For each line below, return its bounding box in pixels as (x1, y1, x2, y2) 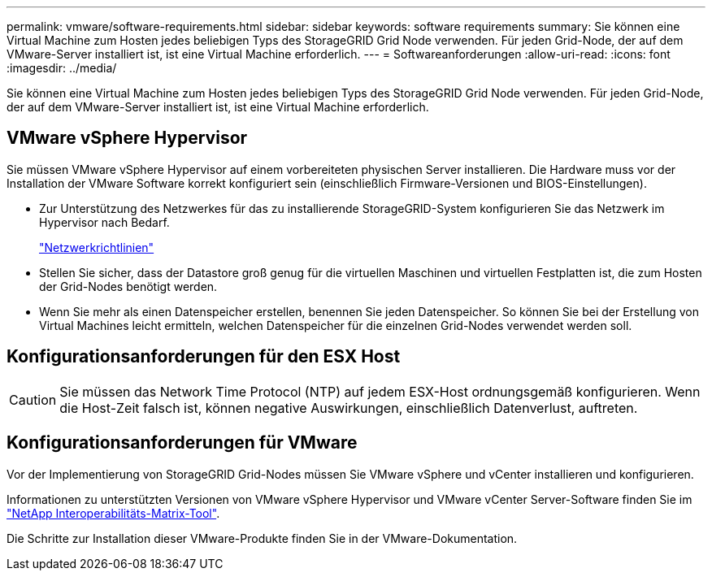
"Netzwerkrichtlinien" (39, 240, 154, 254)
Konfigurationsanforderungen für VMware (7, 432, 358, 453)
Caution (9, 391, 57, 408)
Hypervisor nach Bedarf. (39, 215, 170, 229)
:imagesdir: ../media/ (7, 61, 117, 75)
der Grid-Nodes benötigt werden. (39, 279, 218, 293)
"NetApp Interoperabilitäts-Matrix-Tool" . (7, 505, 220, 520)
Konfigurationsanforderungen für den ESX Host (7, 346, 401, 367)
